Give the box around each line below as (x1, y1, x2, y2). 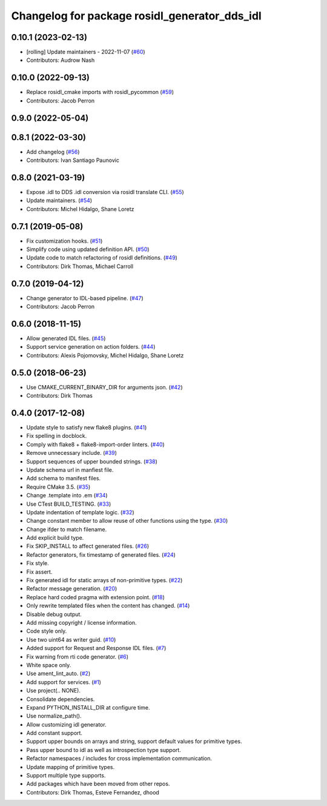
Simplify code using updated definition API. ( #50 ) (26, 246, 150, 253)
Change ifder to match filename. (26, 525, 107, 533)
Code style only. (26, 628, 67, 635)
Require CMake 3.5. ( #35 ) (26, 483, 91, 491)
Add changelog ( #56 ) (26, 148, 80, 155)
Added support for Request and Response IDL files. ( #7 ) (26, 645, 167, 652)
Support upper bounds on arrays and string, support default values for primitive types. (26, 737, 242, 745)
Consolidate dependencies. (26, 695, 95, 703)
